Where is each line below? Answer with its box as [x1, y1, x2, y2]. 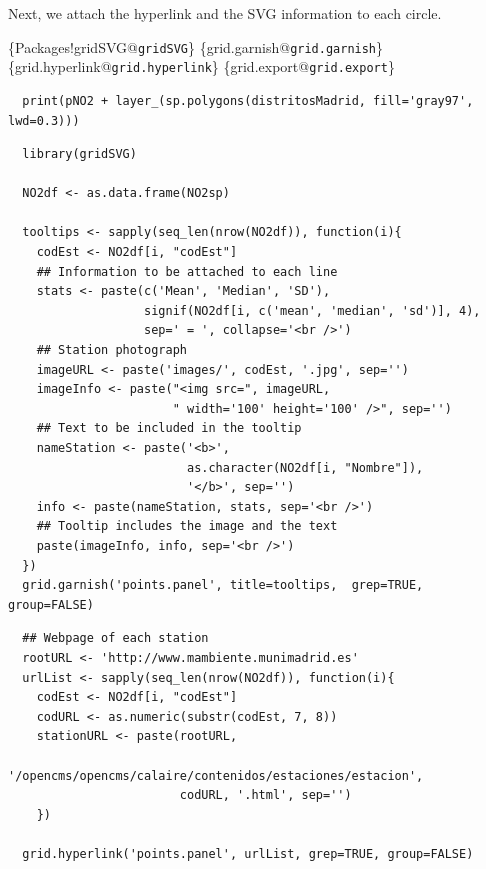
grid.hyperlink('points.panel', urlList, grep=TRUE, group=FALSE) [22, 846, 474, 861]
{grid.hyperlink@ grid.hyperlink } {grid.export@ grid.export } [8, 56, 395, 77]
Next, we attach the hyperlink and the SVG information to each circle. [8, 3, 442, 23]
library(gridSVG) [22, 147, 137, 162]
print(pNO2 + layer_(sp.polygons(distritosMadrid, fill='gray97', [22, 93, 474, 108]
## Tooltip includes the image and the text [36, 519, 338, 534]
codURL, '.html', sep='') [179, 788, 352, 803]
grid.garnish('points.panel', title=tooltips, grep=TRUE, [22, 578, 424, 593]
